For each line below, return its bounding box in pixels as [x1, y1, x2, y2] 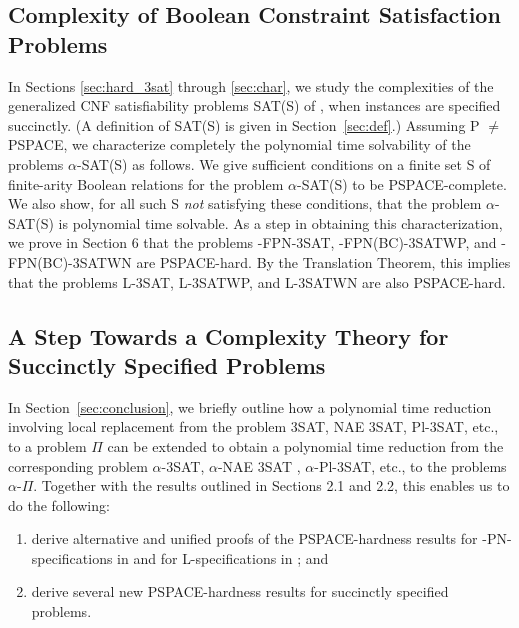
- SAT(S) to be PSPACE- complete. [297, 173, 507, 194]
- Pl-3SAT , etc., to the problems [314, 455, 507, 476]
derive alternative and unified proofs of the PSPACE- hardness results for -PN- [31, 528, 512, 549]
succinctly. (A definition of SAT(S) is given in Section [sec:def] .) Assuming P [8, 114, 480, 135]
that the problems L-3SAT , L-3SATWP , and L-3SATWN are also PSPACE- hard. [8, 271, 506, 292]
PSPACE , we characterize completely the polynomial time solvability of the [8, 134, 471, 155]
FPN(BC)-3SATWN [8, 251, 132, 272]
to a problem [8, 435, 87, 456]
